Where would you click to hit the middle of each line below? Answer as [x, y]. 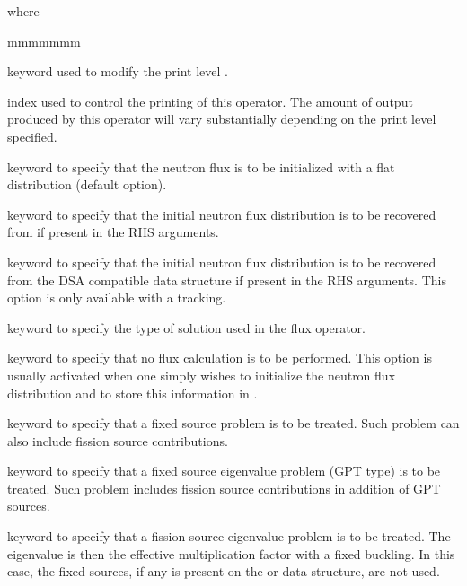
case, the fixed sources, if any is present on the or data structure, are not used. [224, 571]
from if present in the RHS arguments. [113, 232]
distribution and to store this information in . [132, 393]
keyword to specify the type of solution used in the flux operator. [186, 327]
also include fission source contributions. [118, 440]
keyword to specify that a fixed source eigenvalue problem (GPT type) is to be [224, 471]
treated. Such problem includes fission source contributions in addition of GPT [224, 488]
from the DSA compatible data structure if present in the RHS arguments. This [227, 280]
